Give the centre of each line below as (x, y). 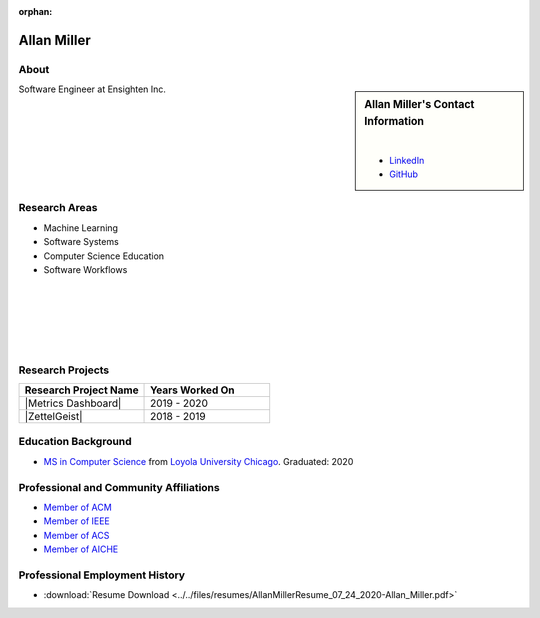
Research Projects (64, 370)
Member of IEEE (76, 521)
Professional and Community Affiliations (119, 487)
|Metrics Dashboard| (73, 403)
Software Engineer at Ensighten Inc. (92, 89)
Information (394, 122)
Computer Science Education (104, 256)
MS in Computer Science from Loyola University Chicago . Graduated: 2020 (198, 461)
